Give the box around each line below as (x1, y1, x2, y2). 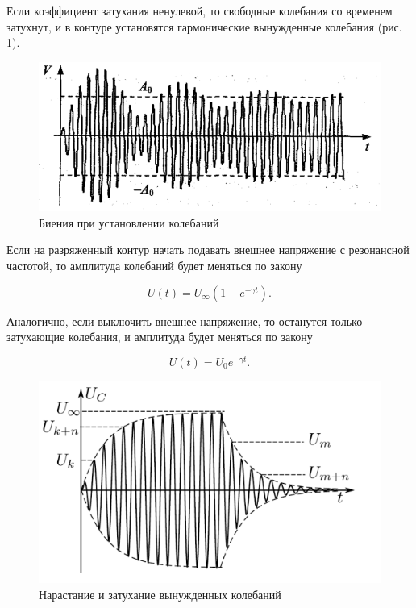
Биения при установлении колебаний (39, 214, 219, 231)
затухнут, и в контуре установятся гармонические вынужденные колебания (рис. (6, 18, 402, 35)
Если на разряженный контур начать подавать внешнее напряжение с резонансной (6, 241, 410, 258)
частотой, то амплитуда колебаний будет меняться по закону (6, 257, 302, 274)
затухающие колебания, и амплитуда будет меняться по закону (6, 328, 313, 345)
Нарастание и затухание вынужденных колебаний (39, 585, 281, 602)
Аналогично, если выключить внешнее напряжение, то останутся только (6, 312, 363, 329)
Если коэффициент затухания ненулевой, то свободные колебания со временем (6, 2, 393, 19)
